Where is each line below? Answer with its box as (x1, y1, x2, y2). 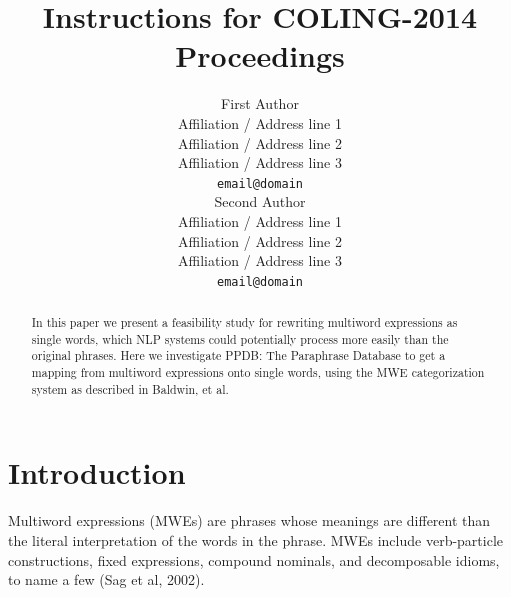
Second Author (214, 191, 306, 212)
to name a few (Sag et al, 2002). (8, 569, 205, 590)
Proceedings (175, 35, 345, 76)
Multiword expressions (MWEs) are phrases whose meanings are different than (8, 510, 491, 531)
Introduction (8, 452, 186, 493)
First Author (221, 93, 299, 114)
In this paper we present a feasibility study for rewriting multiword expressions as (31, 314, 458, 331)
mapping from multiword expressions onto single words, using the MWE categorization (31, 364, 485, 381)
